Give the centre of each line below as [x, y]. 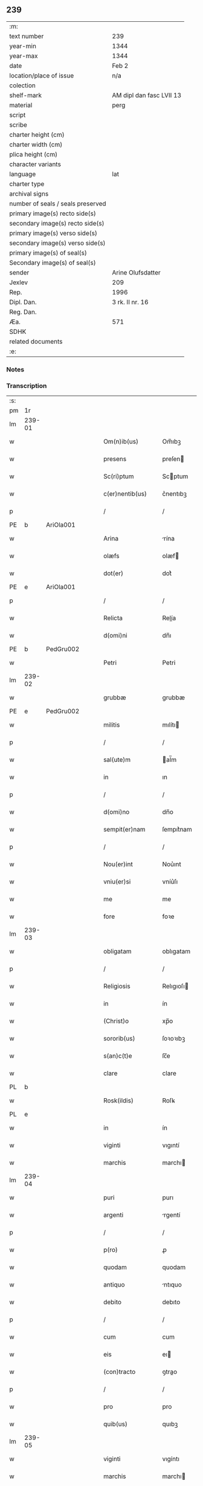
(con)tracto [120, 1372]
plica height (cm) [34, 154]
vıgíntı [171, 1459]
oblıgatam [176, 951]
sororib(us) [119, 1039]
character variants [35, 164]
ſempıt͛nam [177, 830]
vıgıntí [171, 1145]
